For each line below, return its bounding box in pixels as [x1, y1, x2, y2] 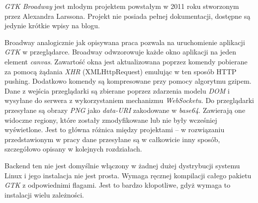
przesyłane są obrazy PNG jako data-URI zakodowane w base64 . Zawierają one [4, 104, 246, 115]
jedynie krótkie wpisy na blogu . [4, 20, 100, 31]
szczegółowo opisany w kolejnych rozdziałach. [4, 144, 142, 154]
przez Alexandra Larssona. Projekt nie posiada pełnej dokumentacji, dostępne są [4, 10, 251, 21]
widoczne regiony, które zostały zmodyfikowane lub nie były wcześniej [4, 114, 217, 125]
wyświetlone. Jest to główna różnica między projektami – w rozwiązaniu [4, 124, 225, 135]
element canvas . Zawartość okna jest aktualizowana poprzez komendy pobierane [4, 56, 248, 66]
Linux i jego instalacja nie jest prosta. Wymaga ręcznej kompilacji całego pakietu [4, 170, 252, 180]
